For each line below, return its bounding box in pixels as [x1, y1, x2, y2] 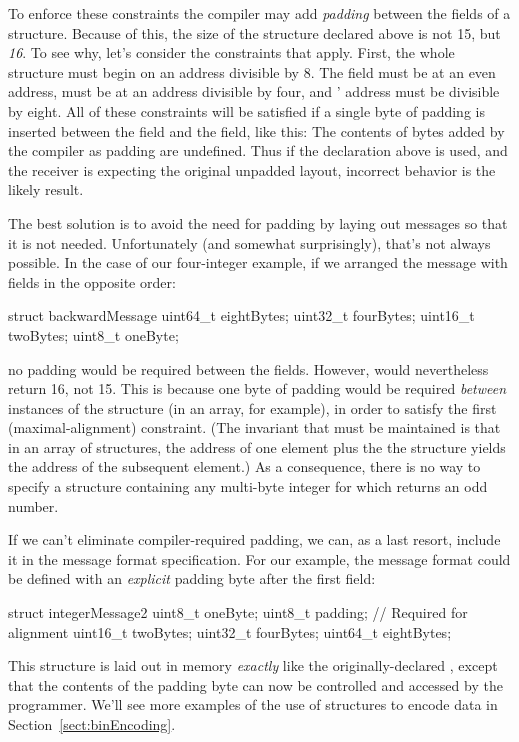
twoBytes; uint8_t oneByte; [8, 324, 179, 345]
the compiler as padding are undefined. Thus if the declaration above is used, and [8, 140, 508, 161]
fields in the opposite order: [8, 271, 176, 292]
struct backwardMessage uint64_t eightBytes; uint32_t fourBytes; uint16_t [8, 305, 475, 326]
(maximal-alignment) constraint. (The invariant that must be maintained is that [8, 417, 501, 438]
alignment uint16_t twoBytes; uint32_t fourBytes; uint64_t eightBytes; [8, 621, 452, 642]
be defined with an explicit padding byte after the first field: [8, 568, 376, 589]
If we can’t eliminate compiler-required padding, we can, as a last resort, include [8, 529, 501, 550]
